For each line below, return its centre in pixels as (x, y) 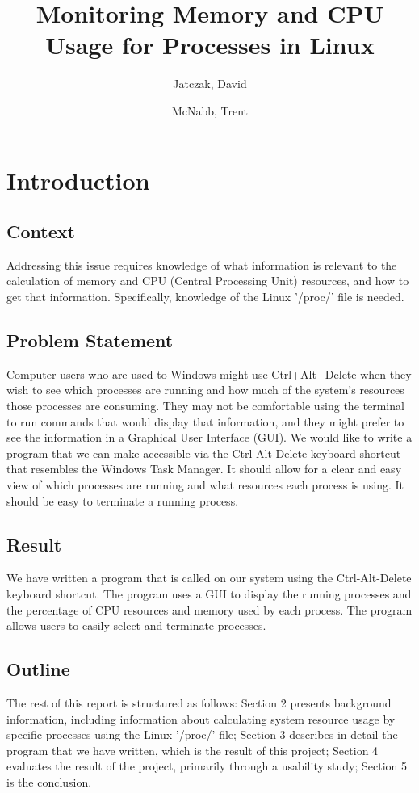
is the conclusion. (49, 781)
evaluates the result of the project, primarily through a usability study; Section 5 (207, 766)
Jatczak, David (210, 84)
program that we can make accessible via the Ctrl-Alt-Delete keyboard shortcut (204, 453)
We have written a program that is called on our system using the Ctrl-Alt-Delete (209, 578)
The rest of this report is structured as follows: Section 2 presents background (199, 703)
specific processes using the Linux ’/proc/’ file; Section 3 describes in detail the (202, 734)
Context (41, 231)
